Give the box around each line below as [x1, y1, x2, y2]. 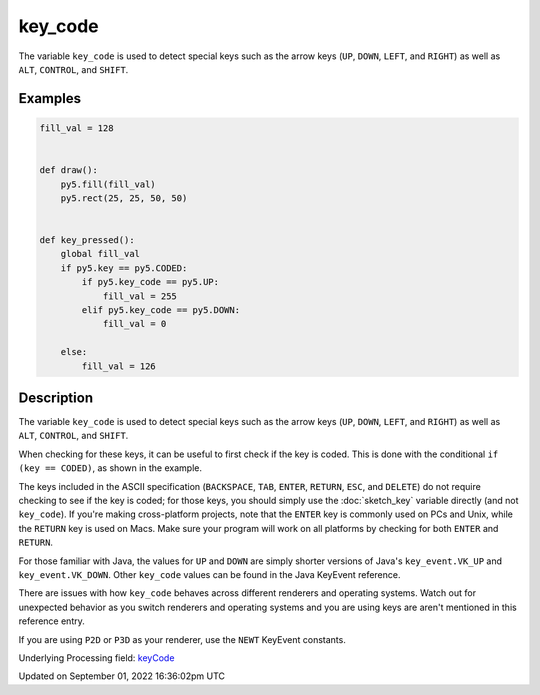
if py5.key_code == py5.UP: [81, 276, 220, 288]
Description [18, 389, 94, 406]
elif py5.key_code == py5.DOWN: [81, 305, 240, 316]
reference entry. [18, 615, 85, 627]
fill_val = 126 [81, 360, 157, 372]
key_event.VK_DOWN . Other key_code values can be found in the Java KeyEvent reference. [18, 568, 401, 580]
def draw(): [39, 165, 99, 176]
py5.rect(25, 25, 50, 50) [60, 192, 188, 204]
